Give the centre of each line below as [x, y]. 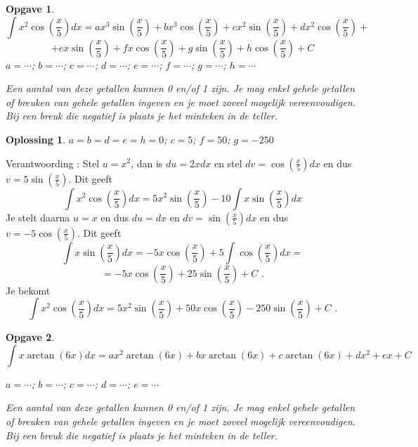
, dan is [147, 163]
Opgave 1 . [30, 8]
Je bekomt [28, 290]
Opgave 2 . [30, 337]
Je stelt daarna [38, 217]
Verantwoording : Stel [53, 163]
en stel [228, 163]
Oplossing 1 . [36, 139]
